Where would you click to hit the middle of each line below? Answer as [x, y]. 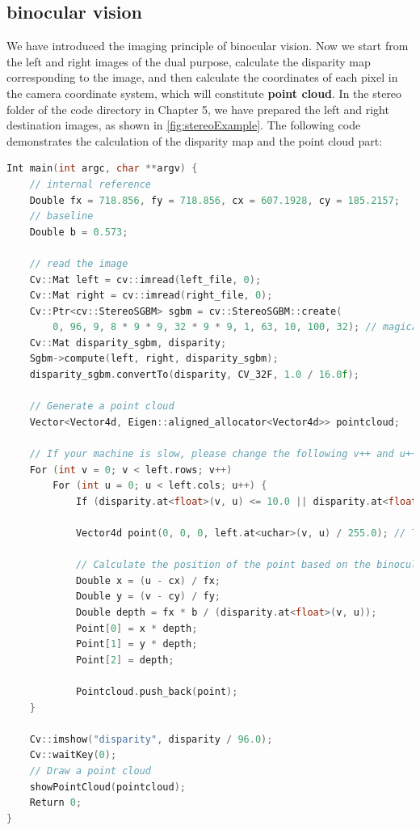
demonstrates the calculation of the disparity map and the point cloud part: [195, 140]
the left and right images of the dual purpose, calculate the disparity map [189, 61]
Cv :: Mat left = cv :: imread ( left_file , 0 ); [145, 279]
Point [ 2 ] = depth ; [125, 660]
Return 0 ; [56, 803]
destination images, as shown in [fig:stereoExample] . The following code [184, 125]
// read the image [79, 263]
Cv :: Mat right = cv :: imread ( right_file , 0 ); [151, 296]
